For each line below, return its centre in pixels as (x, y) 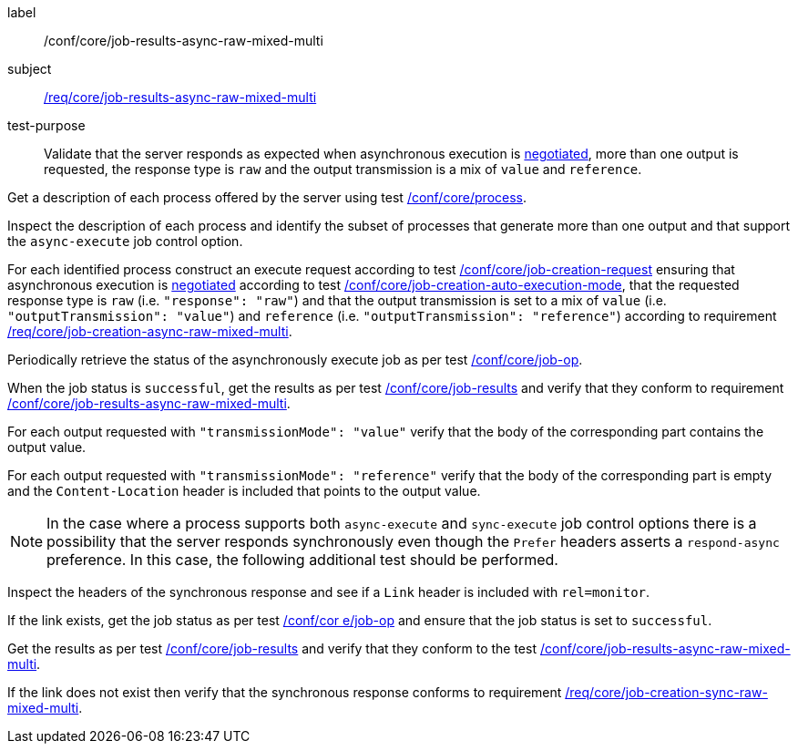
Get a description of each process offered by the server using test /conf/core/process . (267, 197)
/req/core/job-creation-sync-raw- (666, 692)
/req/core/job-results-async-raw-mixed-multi (180, 97)
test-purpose (46, 125)
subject (30, 69)
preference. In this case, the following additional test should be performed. (302, 560)
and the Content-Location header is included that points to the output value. (244, 491)
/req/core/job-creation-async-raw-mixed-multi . (150, 331)
